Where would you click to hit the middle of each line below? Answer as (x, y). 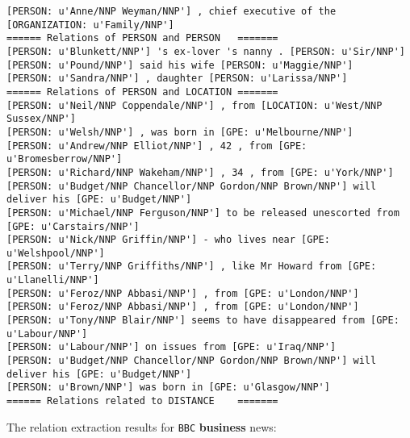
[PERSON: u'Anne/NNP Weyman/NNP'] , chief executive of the (172, 11)
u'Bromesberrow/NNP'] (65, 159)
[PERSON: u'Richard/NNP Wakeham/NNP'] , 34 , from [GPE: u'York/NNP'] (200, 172)
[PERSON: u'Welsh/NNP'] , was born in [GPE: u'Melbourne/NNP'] (180, 132)
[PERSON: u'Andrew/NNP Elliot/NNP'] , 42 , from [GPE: (157, 146)
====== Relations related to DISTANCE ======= (142, 401)
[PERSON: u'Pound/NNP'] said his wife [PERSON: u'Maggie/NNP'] (180, 65)
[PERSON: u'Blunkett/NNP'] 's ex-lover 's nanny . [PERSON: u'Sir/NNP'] (206, 51)
